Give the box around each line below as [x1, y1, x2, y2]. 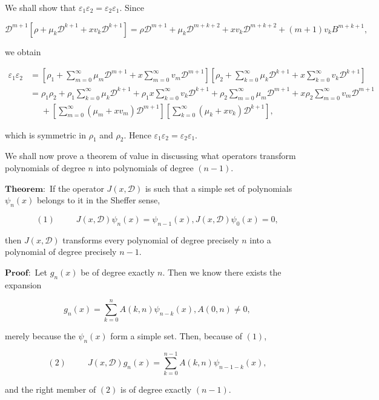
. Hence [124, 128, 151, 141]
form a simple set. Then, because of [110, 330, 242, 342]
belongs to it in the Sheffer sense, [36, 194, 160, 206]
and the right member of [5, 383, 96, 396]
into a [249, 233, 271, 246]
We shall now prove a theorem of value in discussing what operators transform [5, 149, 296, 162]
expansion [5, 278, 42, 291]
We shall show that [5, 1, 76, 13]
